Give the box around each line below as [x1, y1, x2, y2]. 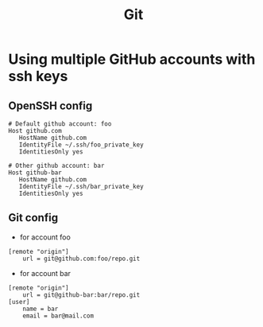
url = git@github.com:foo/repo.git [22, 255, 141, 263]
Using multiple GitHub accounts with [8, 50, 256, 68]
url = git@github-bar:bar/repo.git [22, 290, 141, 299]
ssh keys [8, 68, 68, 85]
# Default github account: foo [8, 120, 112, 128]
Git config [8, 211, 58, 224]
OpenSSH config [8, 99, 93, 112]
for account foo [19, 232, 72, 242]
